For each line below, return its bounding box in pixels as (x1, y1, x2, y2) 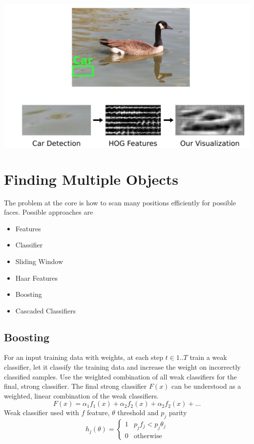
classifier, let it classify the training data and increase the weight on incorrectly (4, 362, 241, 372)
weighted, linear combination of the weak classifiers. (4, 390, 159, 400)
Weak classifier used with (4, 407, 79, 418)
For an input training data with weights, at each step (4, 352, 163, 362)
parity (169, 407, 187, 418)
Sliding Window (15, 256, 63, 266)
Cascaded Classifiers (15, 305, 76, 315)
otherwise (133, 432, 162, 440)
